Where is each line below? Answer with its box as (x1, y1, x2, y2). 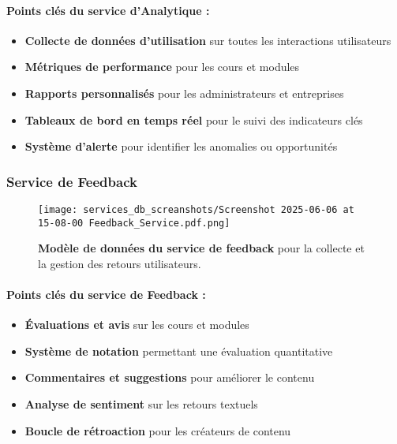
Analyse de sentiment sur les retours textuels (24, 396, 258, 412)
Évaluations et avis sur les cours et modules (24, 316, 249, 333)
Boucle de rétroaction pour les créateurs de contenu (24, 422, 291, 438)
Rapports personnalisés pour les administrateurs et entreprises (24, 84, 344, 101)
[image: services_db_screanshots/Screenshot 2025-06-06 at (38, 203, 354, 215)
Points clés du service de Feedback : (6, 286, 206, 303)
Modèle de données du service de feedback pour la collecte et (38, 240, 365, 256)
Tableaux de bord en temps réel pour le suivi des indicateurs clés (24, 111, 363, 128)
